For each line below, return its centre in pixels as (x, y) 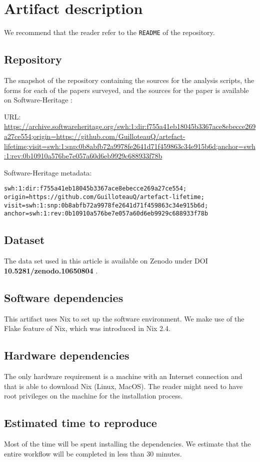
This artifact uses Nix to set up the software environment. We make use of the (124, 318)
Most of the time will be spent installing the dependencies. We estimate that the (127, 443)
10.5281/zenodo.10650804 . (51, 270)
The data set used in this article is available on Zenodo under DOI (106, 261)
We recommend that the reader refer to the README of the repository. (109, 32)
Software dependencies (64, 297)
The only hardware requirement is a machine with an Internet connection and (123, 376)
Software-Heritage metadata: (48, 172)
